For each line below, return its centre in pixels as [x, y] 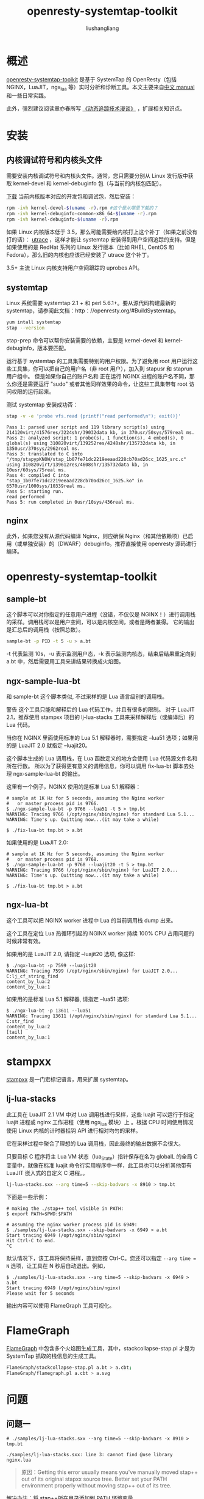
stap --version [26, 328]
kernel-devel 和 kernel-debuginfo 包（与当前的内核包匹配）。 [89, 183]
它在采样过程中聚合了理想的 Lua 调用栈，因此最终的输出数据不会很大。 [95, 1144]
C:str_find [20, 1021]
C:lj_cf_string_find [33, 976]
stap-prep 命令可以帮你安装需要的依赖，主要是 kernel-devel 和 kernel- [95, 340]
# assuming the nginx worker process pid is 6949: [72, 1225]
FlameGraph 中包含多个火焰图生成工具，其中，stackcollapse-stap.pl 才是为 [101, 1349]
